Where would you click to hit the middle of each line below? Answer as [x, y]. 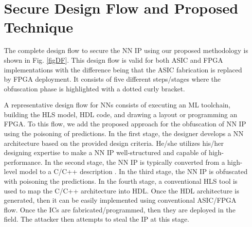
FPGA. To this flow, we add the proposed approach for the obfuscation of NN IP [125, 124]
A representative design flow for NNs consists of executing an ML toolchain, [117, 105]
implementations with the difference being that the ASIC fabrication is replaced [123, 69]
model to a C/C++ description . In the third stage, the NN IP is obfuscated [133, 171]
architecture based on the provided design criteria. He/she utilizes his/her [114, 143]
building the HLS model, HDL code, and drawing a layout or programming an [121, 114]
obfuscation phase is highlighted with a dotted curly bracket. [95, 88]
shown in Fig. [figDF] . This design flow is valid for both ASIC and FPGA [114, 60]
